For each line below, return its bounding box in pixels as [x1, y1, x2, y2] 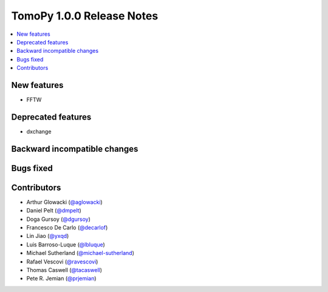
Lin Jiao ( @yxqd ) [26, 233, 69, 240]
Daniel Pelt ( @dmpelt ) [26, 207, 81, 214]
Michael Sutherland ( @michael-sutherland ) [26, 250, 135, 257]
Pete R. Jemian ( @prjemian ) [26, 275, 97, 282]
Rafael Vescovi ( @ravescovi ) [26, 258, 98, 265]
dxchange [26, 127, 52, 135]
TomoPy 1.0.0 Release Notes [11, 9, 159, 22]
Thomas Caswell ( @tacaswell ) [26, 266, 103, 273]
